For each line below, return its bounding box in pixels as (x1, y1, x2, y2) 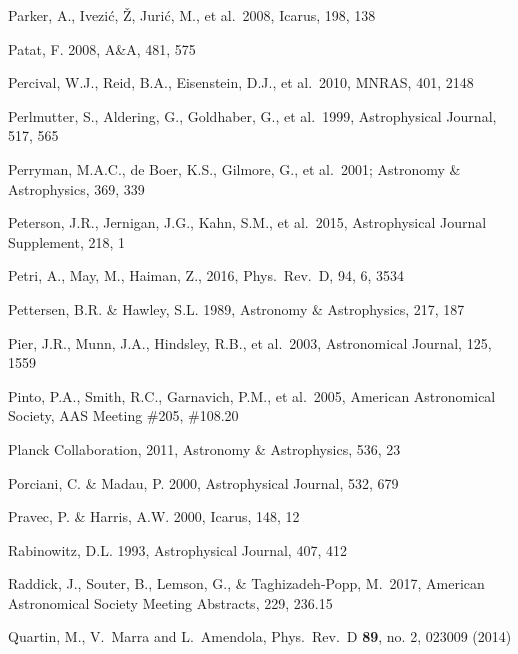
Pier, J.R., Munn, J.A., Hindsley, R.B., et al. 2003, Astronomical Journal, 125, (8, 332, 492, 353)
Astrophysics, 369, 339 (8, 178, 145, 199)
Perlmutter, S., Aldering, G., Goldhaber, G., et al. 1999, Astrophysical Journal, (8, 105, 497, 126)
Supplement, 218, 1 (8, 231, 126, 252)
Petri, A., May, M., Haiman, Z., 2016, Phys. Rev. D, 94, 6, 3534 (8, 265, 405, 286)
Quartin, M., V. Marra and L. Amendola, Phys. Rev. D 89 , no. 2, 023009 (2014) (8, 626, 512, 647)
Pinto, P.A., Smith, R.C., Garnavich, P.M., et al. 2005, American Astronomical (8, 385, 496, 406)
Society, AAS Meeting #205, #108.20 (8, 405, 239, 426)
